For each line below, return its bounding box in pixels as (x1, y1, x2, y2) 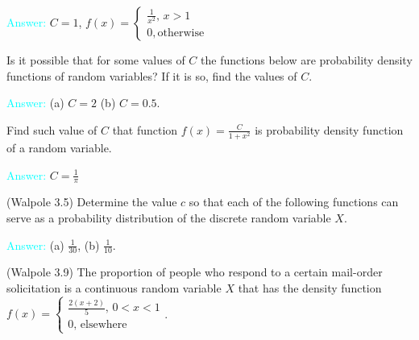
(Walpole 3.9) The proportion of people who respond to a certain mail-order (6, 263, 383, 280)
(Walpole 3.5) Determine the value (6, 193, 177, 210)
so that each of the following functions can (189, 193, 399, 210)
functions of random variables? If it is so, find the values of (6, 67, 297, 84)
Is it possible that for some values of (6, 52, 185, 68)
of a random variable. (6, 139, 112, 155)
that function (112, 121, 178, 138)
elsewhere (80, 319, 127, 331)
